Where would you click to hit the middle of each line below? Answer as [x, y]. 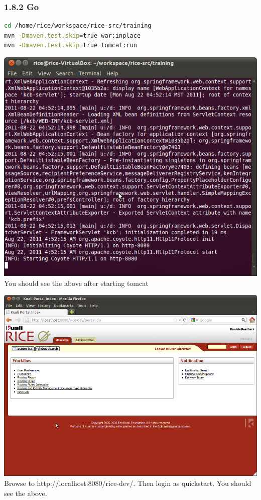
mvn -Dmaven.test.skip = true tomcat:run [71, 45]
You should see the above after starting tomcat [76, 283]
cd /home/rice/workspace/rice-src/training [78, 26]
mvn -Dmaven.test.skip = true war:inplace [73, 35]
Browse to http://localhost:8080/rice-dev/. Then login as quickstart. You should [128, 483]
